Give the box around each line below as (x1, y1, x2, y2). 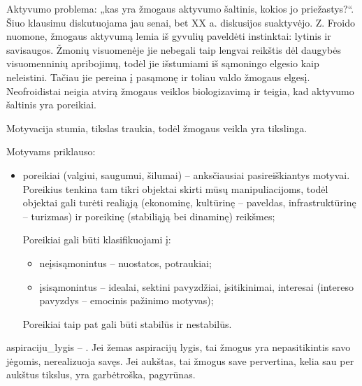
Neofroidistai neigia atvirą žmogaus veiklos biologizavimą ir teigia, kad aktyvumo (6, 83, 354, 98)
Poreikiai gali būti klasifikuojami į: (22, 232, 171, 247)
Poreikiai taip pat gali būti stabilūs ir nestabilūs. (22, 316, 232, 331)
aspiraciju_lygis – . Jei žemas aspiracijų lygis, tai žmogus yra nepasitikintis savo (6, 340, 351, 355)
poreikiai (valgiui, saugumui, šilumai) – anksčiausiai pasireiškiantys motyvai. (22, 167, 350, 182)
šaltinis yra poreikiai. (6, 97, 96, 112)
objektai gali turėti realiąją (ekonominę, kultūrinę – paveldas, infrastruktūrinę (22, 195, 356, 210)
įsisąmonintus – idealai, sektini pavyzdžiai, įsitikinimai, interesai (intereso (39, 279, 354, 294)
